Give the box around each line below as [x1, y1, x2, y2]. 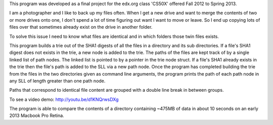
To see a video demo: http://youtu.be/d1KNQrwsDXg [9, 96, 119, 102]
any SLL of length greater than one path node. [9, 78, 106, 84]
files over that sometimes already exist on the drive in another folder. [9, 24, 153, 30]
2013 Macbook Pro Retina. [9, 112, 64, 118]
